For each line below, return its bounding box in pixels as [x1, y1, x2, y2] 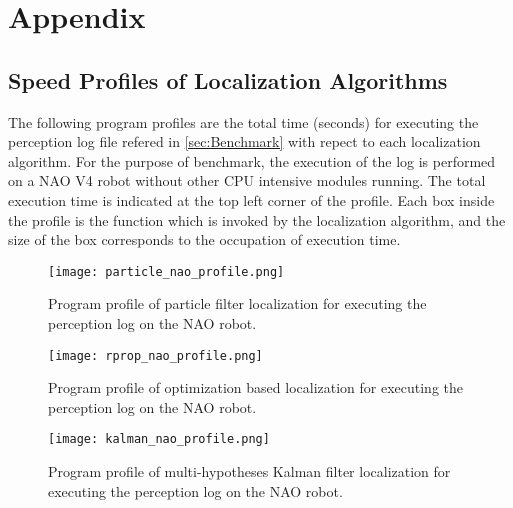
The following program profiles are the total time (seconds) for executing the [8, 111, 479, 132]
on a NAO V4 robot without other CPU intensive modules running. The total [8, 170, 486, 191]
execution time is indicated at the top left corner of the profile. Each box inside [8, 189, 495, 210]
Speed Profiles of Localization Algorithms [8, 64, 448, 95]
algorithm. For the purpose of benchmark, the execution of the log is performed [8, 150, 496, 171]
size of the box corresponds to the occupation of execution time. [8, 229, 401, 250]
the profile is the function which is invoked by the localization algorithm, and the [8, 209, 506, 230]
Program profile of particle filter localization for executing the [48, 293, 427, 314]
